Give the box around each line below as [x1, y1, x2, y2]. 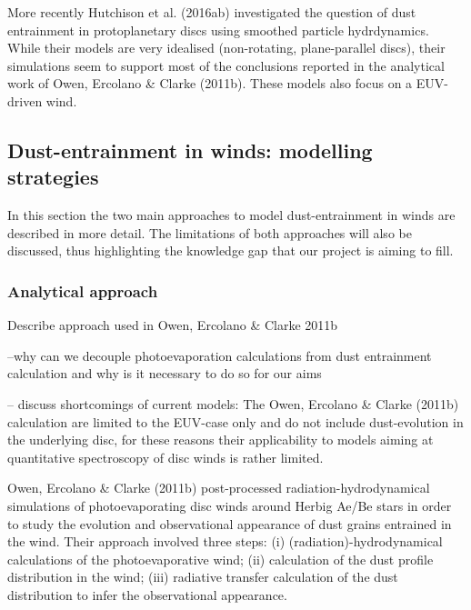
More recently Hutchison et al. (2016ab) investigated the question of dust [7, 3, 416, 21]
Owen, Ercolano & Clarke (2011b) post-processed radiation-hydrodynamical [7, 478, 430, 497]
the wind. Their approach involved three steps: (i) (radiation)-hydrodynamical [7, 532, 443, 551]
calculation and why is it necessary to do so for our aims [7, 364, 322, 383]
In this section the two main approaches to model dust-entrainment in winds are [7, 205, 456, 225]
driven [7, 91, 43, 110]
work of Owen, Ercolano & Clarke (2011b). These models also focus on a [7, 74, 413, 93]
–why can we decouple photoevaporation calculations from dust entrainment [7, 345, 432, 365]
